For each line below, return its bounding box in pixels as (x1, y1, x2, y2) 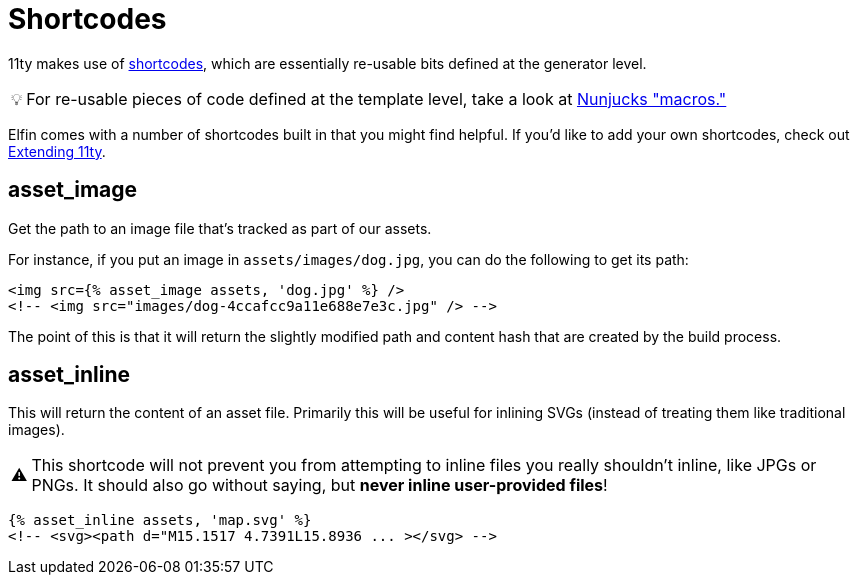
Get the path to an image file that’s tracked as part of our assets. (8, 219, 432, 237)
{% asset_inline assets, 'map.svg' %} (8, 512, 312, 529)
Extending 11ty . (8, 142, 106, 160)
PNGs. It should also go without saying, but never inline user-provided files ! (31, 475, 608, 496)
